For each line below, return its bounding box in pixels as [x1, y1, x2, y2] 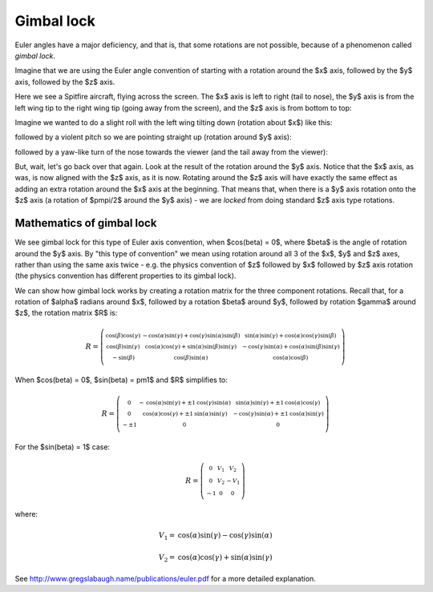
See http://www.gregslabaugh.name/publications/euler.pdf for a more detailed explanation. [14, 574, 316, 583]
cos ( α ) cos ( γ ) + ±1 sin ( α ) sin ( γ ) [142, 410, 228, 418]
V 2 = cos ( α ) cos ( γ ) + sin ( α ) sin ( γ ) [158, 553, 273, 564]
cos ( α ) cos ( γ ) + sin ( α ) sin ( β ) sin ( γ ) [144, 343, 237, 351]
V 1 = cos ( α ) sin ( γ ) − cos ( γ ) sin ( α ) [158, 530, 273, 542]
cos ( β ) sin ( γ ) [105, 343, 140, 351]
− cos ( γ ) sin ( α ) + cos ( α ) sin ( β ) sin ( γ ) [241, 343, 340, 351]
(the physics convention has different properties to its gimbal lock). [14, 271, 237, 280]
